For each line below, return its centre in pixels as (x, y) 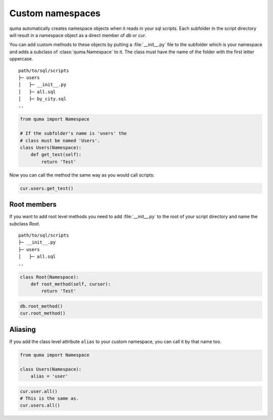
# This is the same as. (50, 398)
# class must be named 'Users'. (60, 140)
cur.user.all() (39, 391)
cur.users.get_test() (47, 188)
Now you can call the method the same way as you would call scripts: (82, 175)
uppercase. (21, 59)
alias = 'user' (49, 376)
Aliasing (23, 329)
